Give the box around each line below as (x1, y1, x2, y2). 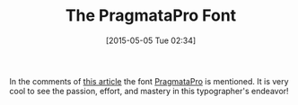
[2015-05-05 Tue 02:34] (105, 35, 197, 46)
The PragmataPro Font (65, 5, 237, 26)
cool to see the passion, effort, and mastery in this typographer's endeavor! (9, 85, 289, 96)
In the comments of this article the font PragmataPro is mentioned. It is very (9, 75, 289, 86)
